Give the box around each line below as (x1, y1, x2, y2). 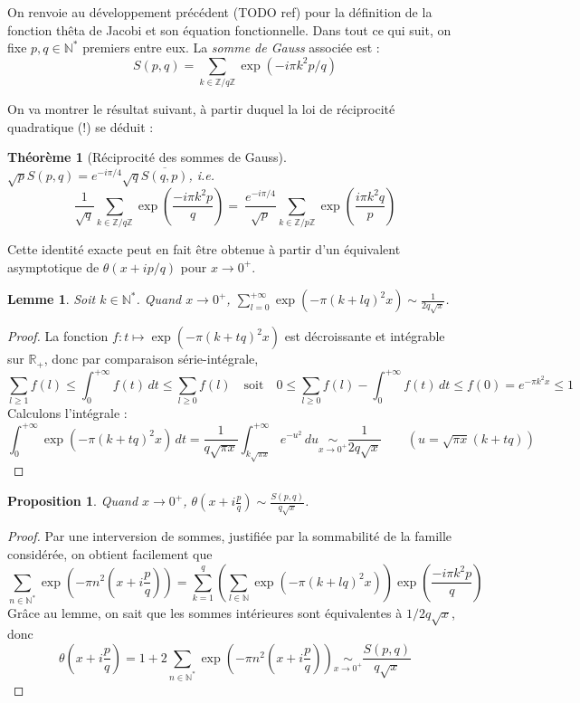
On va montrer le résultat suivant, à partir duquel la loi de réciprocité (7, 100, 395, 119)
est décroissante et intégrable (284, 327, 445, 346)
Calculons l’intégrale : (7, 404, 128, 423)
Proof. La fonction (7, 327, 109, 346)
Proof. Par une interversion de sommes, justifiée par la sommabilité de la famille (7, 527, 452, 546)
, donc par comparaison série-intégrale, (43, 349, 259, 368)
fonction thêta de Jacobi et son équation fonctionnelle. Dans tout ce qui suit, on (7, 20, 452, 39)
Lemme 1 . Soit (7, 290, 96, 309)
